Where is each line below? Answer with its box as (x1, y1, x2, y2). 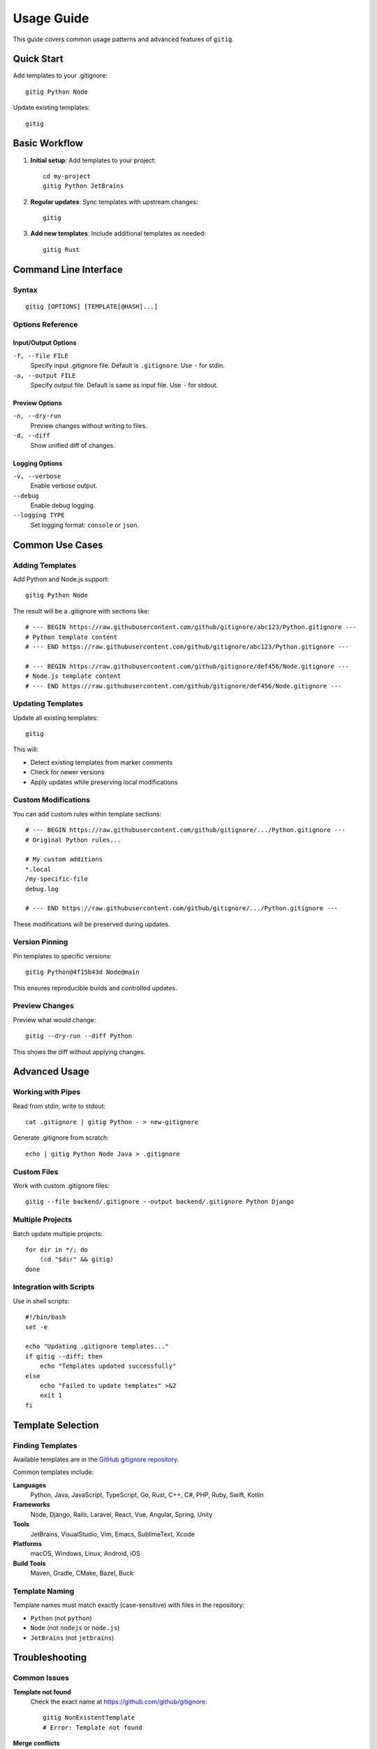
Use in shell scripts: (13, 1296, 70, 1305)
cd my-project (43, 172, 91, 180)
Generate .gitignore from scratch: (13, 1133, 110, 1142)
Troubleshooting (13, 1652, 87, 1664)
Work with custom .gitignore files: (13, 1182, 110, 1189)
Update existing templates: (13, 104, 90, 112)
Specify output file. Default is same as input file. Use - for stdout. (30, 381, 219, 389)
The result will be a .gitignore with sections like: (13, 607, 150, 615)
